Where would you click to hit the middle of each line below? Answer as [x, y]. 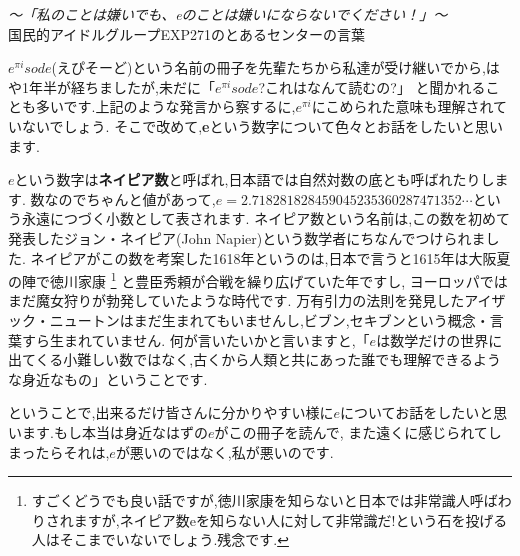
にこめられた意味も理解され [402, 106]
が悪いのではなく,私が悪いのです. [224, 451]
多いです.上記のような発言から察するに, [165, 106]
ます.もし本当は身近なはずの [114, 431]
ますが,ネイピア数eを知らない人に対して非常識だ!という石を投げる [290, 519]
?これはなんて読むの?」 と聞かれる [372, 86]
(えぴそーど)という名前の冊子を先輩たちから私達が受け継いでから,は [275, 67]
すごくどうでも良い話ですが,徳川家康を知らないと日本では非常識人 [250, 500]
